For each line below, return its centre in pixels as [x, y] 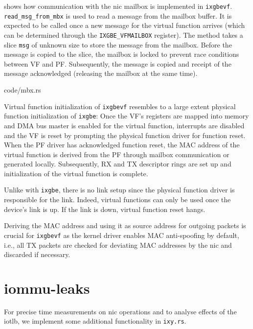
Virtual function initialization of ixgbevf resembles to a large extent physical [120, 106]
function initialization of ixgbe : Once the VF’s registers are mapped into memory [126, 116]
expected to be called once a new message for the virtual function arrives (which [125, 25]
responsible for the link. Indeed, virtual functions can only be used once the [117, 200]
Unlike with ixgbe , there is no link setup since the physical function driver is [119, 190]
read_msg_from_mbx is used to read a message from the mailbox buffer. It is [118, 15]
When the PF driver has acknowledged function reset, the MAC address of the [122, 145]
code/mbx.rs [23, 90]
